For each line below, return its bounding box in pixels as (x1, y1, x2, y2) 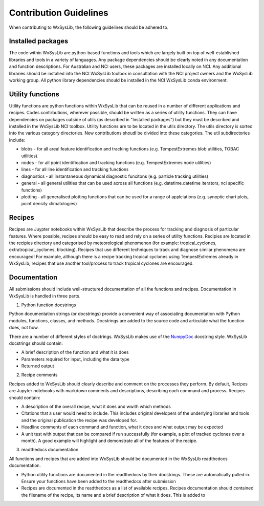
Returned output (21, 363, 54, 369)
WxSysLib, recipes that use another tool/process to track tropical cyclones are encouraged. (9, 260, 194, 266)
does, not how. (9, 325, 39, 331)
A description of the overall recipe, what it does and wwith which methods (21, 403, 171, 410)
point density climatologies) (21, 201, 77, 207)
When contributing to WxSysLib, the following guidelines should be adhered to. (9, 24, 169, 30)
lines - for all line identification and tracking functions (21, 167, 129, 172)
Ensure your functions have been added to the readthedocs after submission (21, 478, 176, 484)
